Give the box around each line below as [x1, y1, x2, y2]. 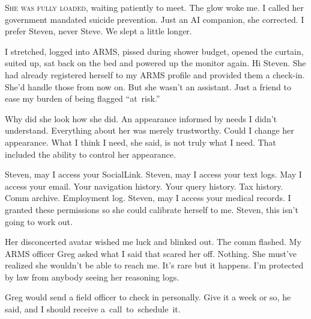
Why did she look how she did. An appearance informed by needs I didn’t [5, 112, 277, 125]
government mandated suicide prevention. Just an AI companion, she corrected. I [5, 13, 304, 25]
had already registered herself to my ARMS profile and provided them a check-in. [5, 68, 305, 81]
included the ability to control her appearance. [5, 147, 176, 160]
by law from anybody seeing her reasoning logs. [5, 270, 180, 283]
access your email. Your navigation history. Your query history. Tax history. [5, 179, 283, 192]
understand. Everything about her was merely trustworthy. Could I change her [5, 124, 294, 137]
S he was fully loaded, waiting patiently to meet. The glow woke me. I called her [5, 1, 304, 13]
